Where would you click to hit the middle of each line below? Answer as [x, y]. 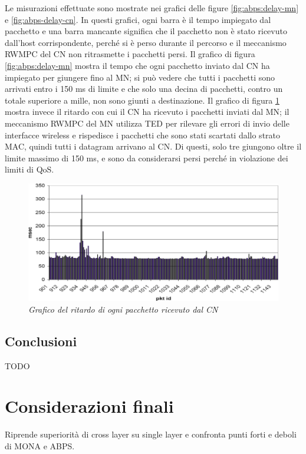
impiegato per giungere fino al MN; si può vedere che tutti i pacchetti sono [140, 77]
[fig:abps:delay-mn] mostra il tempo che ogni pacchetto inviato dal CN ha [137, 65]
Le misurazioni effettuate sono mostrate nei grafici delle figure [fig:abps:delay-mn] [152, 8]
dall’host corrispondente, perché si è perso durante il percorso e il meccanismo [146, 42]
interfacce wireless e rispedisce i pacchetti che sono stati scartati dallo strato [143, 135]
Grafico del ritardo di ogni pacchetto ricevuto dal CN [123, 309]
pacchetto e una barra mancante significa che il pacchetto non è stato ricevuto [146, 31]
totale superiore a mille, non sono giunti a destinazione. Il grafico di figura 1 [142, 100]
